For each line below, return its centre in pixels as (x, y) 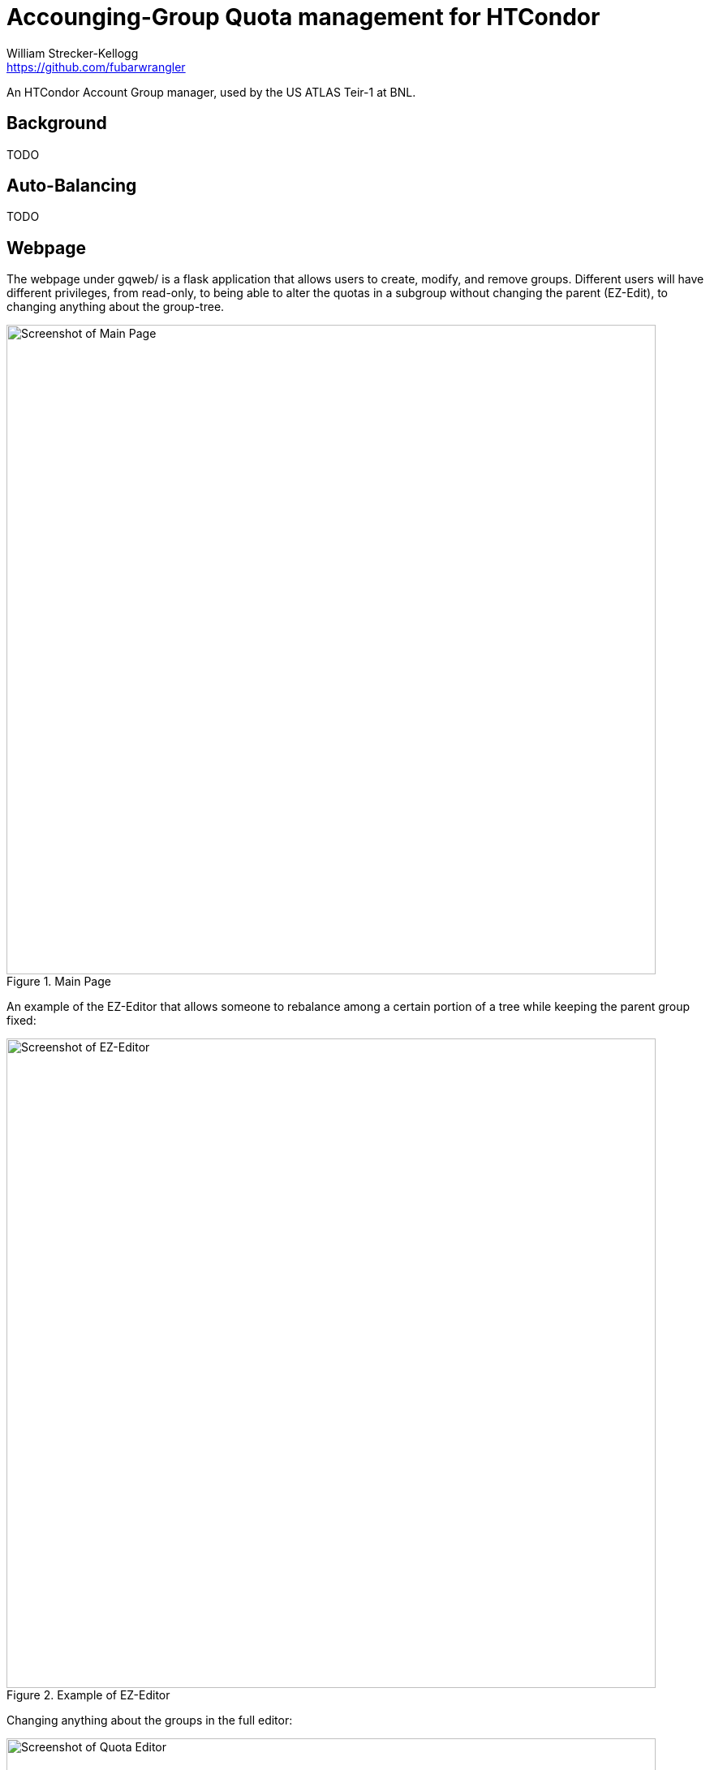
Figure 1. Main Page (59, 982)
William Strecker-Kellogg (73, 53)
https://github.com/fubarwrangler (96, 67)
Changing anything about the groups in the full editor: (150, 1720)
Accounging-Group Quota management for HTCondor (303, 17)
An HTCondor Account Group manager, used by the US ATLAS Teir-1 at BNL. (211, 92)
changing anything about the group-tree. (116, 307)
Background (57, 123)
